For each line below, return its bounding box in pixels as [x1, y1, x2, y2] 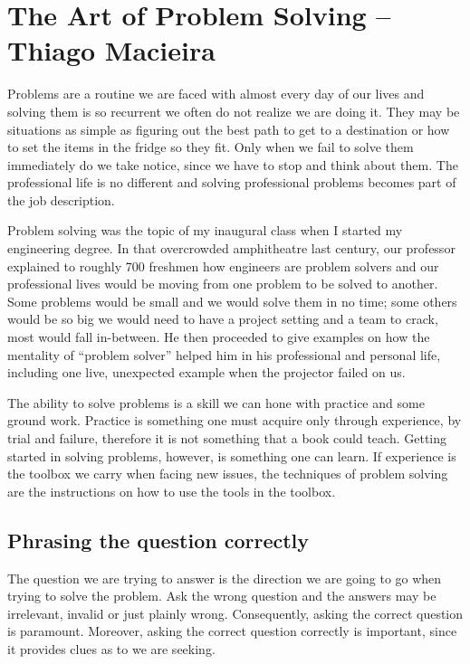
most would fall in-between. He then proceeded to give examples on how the [7, 327, 430, 346]
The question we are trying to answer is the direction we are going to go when [7, 568, 442, 587]
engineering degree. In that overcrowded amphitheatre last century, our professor [7, 239, 456, 258]
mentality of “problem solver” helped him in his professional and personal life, [7, 345, 441, 364]
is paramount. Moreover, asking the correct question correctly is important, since [7, 621, 457, 640]
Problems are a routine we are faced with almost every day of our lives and [7, 84, 425, 103]
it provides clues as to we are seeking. [7, 639, 216, 658]
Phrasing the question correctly [7, 526, 310, 554]
